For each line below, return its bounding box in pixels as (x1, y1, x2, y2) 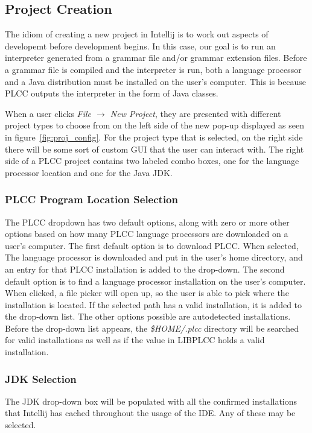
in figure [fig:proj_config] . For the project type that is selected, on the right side (5, 130, 303, 143)
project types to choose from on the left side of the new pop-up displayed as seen (5, 119, 304, 131)
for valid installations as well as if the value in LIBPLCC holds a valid (5, 333, 265, 346)
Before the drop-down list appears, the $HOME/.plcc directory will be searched (5, 321, 299, 334)
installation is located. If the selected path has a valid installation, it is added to (5, 298, 302, 311)
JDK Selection (5, 371, 77, 386)
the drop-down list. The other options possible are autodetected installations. (5, 310, 291, 323)
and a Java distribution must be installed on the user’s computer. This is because (5, 75, 307, 87)
